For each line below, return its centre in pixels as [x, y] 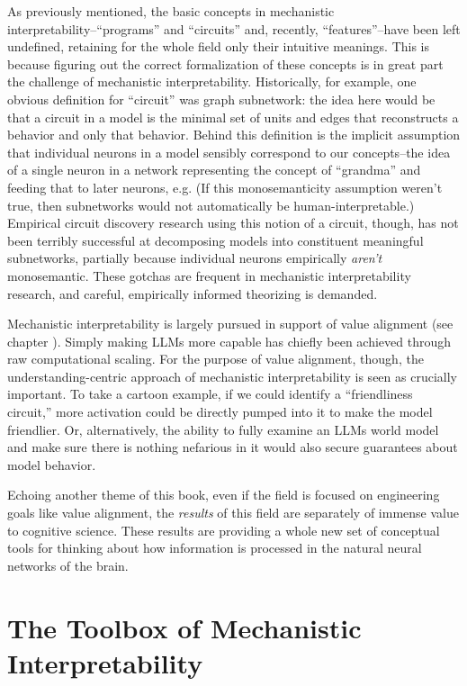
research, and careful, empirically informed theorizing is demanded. [193, 293]
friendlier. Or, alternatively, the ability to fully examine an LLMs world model [223, 429]
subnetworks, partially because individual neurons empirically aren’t [195, 258]
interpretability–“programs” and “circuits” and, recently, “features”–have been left [234, 28]
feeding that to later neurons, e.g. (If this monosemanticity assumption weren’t [225, 187]
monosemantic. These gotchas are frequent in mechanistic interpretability [209, 275]
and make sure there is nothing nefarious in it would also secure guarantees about [233, 447]
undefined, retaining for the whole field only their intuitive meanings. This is [219, 46]
